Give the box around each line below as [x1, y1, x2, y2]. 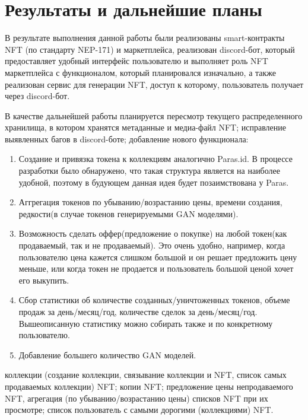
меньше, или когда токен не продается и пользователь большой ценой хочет [18, 262, 294, 275]
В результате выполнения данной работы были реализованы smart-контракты [5, 31, 285, 44]
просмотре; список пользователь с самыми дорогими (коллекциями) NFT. [5, 403, 274, 416]
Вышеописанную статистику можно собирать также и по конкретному [18, 317, 273, 329]
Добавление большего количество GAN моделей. [18, 348, 196, 361]
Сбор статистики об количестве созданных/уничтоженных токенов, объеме [18, 294, 290, 306]
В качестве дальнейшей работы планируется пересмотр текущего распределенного [5, 109, 303, 122]
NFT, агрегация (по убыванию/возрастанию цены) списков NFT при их [5, 392, 268, 404]
